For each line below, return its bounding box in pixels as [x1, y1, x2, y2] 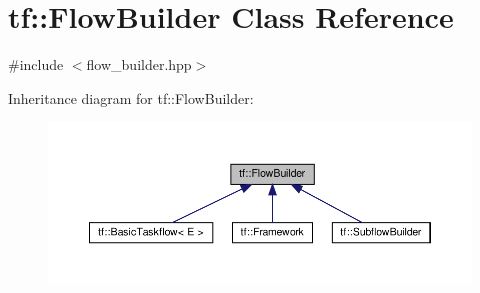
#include [8, 54, 64, 75]
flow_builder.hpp [86, 54, 192, 75]
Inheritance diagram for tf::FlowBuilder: [8, 87, 254, 108]
